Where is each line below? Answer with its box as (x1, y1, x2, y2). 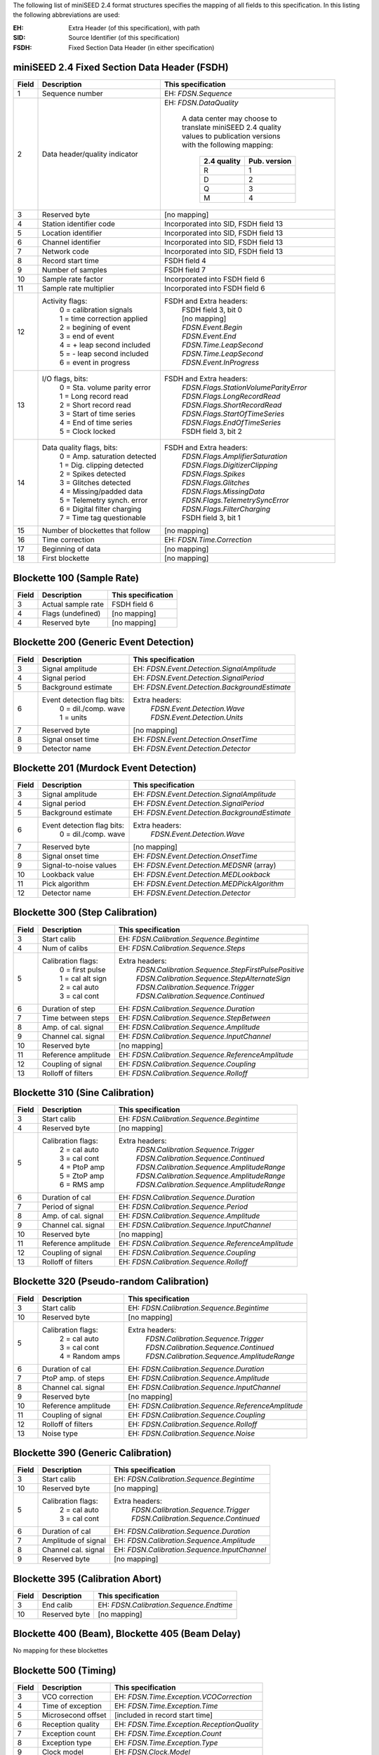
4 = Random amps (59, 1351, 121, 1361)
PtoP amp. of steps (41, 1373, 105, 1383)
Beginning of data (41, 544, 101, 554)
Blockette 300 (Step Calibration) (13, 906, 158, 919)
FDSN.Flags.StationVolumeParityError (181, 383, 307, 392)
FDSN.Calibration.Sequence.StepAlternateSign (135, 973, 291, 983)
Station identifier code (41, 219, 116, 229)
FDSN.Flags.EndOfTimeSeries (181, 418, 281, 428)
